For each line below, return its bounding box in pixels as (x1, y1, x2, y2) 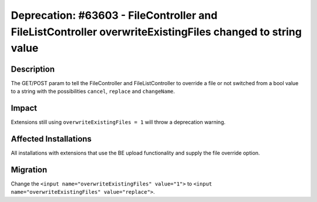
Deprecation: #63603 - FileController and (11, 9, 218, 22)
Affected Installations (11, 134, 92, 144)
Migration (11, 164, 48, 174)
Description (11, 64, 55, 74)
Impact (11, 103, 38, 113)
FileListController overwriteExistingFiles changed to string (11, 25, 302, 38)
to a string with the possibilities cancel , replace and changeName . (11, 88, 176, 95)
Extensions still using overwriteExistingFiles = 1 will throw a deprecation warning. (11, 118, 226, 126)
